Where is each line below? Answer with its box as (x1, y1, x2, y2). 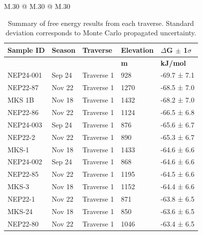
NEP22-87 (7, 82, 39, 93)
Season (51, 44, 76, 55)
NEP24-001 (7, 70, 42, 80)
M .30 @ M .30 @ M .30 (4, 1, 70, 11)
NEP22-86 (7, 107, 39, 117)
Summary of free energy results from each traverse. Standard (7, 17, 194, 28)
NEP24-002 (7, 156, 42, 167)
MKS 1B (7, 95, 34, 105)
